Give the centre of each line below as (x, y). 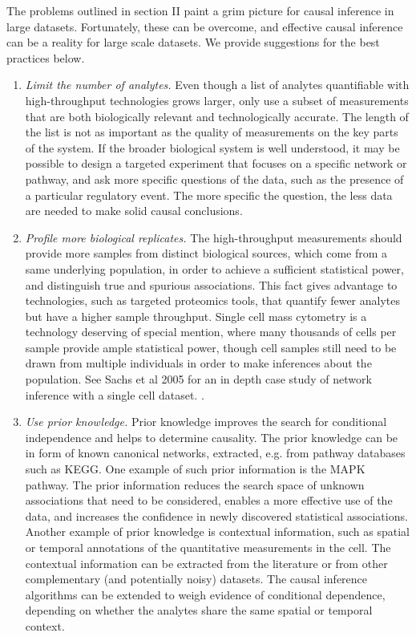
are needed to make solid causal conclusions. (134, 211)
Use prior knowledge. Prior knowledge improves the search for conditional (206, 422)
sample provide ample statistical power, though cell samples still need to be (211, 347)
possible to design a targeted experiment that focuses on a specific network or (216, 163)
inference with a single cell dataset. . (115, 394)
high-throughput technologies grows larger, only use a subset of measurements (217, 100)
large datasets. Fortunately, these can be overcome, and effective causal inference (205, 26)
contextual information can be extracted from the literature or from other (206, 563)
